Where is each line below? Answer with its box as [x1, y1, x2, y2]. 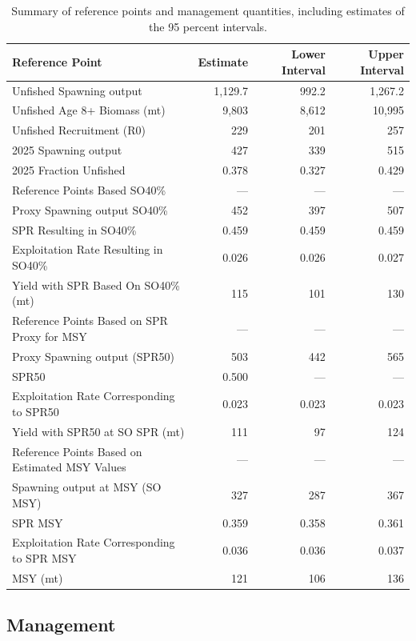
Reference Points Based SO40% [12, 181, 166, 198]
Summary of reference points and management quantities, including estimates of [11, 2, 405, 18]
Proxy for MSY [12, 327, 87, 344]
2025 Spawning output [12, 142, 122, 158]
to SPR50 [12, 403, 59, 419]
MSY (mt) [12, 569, 63, 586]
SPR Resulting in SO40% [12, 221, 137, 238]
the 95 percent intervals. [149, 18, 267, 34]
